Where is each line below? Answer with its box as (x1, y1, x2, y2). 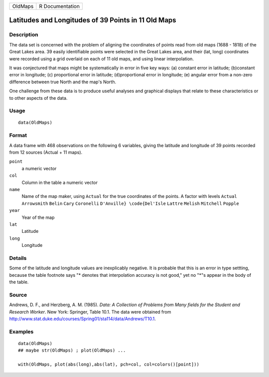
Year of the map (21, 214, 55, 220)
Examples (9, 328, 34, 335)
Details (9, 254, 27, 261)
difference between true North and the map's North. (9, 79, 117, 85)
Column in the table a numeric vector (21, 180, 98, 186)
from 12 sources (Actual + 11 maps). (9, 149, 83, 155)
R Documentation (39, 3, 80, 9)
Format (9, 132, 27, 139)
